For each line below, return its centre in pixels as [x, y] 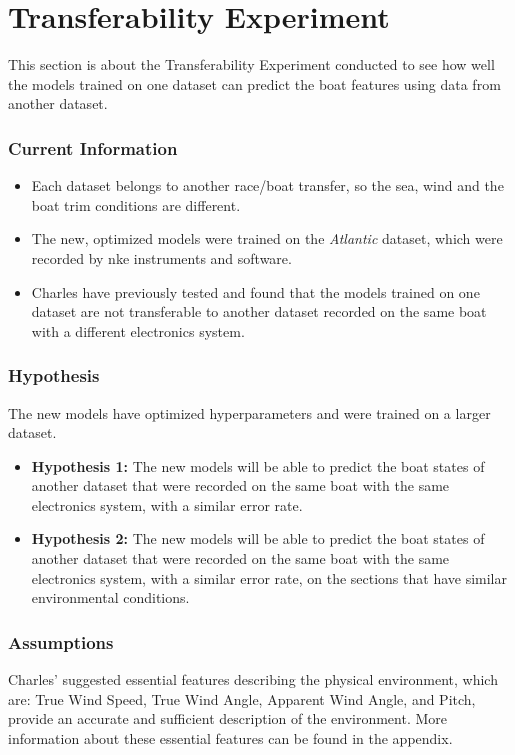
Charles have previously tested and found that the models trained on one [255, 291]
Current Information [93, 147]
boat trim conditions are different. [136, 204]
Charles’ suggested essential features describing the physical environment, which [253, 679]
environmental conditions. [110, 597]
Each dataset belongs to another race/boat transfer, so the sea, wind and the [267, 185]
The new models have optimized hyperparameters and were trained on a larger [249, 412]
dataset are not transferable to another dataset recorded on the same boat [259, 311]
